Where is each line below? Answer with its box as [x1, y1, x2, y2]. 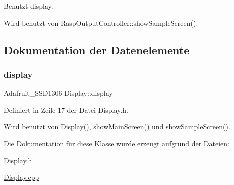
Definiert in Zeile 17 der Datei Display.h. [4, 104, 128, 115]
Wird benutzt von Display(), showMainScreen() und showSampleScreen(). [4, 121, 230, 132]
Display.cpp [4, 172, 39, 182]
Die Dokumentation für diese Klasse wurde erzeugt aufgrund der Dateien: [4, 138, 229, 148]
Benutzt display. [4, 1, 53, 11]
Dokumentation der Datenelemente [4, 42, 190, 57]
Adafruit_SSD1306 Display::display [4, 88, 113, 98]
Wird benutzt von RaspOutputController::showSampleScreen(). [4, 17, 198, 28]
